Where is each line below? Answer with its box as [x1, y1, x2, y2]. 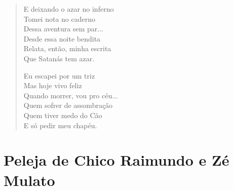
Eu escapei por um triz [23, 70, 95, 81]
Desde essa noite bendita [23, 33, 101, 44]
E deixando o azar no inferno [23, 4, 114, 14]
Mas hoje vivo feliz [23, 80, 82, 91]
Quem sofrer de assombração [23, 100, 113, 110]
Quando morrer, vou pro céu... [23, 90, 118, 100]
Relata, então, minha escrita [23, 43, 111, 54]
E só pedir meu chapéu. [23, 120, 97, 130]
